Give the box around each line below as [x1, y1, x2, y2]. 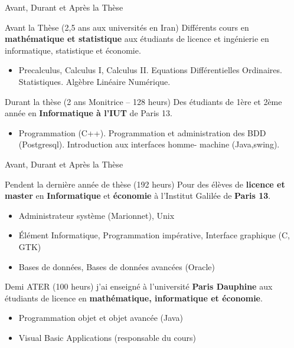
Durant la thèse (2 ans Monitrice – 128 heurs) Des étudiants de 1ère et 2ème [5, 95, 282, 107]
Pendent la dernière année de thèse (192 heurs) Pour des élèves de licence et [5, 178, 285, 190]
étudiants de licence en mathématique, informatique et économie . [5, 291, 263, 304]
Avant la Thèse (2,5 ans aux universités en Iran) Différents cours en [5, 21, 249, 33]
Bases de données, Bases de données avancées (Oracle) [18, 260, 215, 273]
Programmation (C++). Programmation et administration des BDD [18, 126, 266, 139]
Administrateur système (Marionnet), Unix [18, 209, 175, 221]
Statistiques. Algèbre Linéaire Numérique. [18, 75, 171, 87]
